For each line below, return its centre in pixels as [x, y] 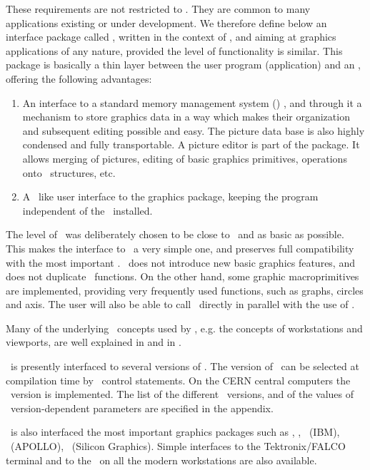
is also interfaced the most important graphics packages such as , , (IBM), [175, 432]
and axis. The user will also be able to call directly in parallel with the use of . [180, 304]
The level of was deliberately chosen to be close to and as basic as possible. [175, 234]
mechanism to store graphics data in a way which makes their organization [186, 117]
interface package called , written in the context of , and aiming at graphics [171, 37]
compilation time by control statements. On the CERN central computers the [178, 380]
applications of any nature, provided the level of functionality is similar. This [174, 50]
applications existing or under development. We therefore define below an [166, 22]
